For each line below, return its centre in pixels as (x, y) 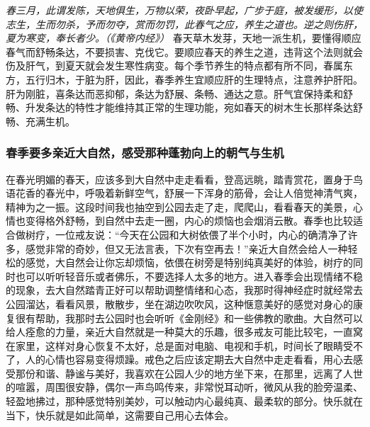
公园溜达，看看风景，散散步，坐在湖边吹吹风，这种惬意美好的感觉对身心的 (179, 303)
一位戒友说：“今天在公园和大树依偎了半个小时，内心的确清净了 (201, 234)
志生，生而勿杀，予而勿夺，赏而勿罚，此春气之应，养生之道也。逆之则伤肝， (184, 24)
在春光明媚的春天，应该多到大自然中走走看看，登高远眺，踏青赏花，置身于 (179, 179)
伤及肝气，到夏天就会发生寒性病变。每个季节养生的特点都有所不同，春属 (174, 66)
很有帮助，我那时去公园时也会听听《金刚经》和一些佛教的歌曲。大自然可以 (189, 318)
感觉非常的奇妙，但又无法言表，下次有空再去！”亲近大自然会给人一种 (186, 248)
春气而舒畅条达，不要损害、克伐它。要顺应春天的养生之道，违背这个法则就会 (184, 51)
